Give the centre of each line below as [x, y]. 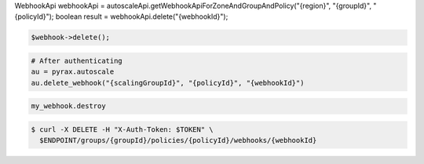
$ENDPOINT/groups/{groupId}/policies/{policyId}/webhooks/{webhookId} [178, 140]
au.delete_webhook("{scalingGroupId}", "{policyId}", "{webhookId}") [168, 83]
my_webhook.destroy [68, 106]
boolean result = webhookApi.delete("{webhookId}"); [142, 16]
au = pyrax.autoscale [73, 72]
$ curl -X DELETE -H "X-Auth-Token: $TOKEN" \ [122, 129]
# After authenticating [77, 60]
